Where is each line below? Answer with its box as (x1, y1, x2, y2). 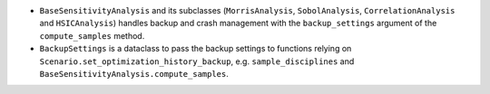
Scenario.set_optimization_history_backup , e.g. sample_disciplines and (39, 55, 355, 67)
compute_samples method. (39, 30, 145, 41)
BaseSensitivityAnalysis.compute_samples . (39, 68, 229, 79)
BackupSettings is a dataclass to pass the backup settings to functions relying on (39, 43, 352, 54)
